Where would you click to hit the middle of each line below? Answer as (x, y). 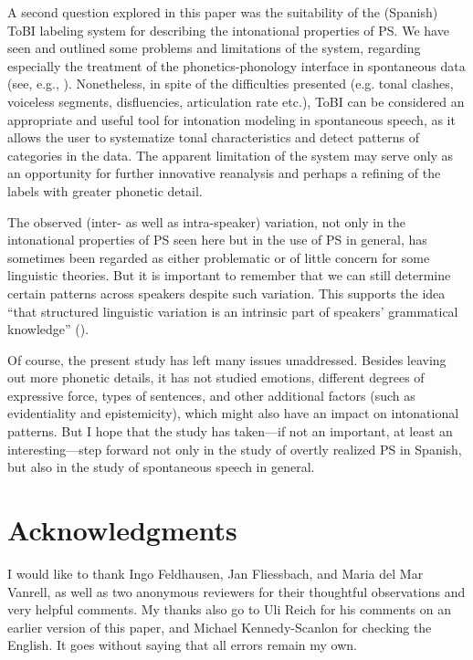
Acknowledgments (122, 530)
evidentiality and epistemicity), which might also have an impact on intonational (233, 413)
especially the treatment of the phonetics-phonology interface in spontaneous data (236, 65)
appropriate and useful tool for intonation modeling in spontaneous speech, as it (231, 119)
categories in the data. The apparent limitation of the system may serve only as (231, 155)
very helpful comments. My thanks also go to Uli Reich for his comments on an (229, 609)
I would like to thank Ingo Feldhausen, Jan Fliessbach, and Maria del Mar (215, 573)
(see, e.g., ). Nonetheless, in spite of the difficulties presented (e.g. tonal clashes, (231, 84)
